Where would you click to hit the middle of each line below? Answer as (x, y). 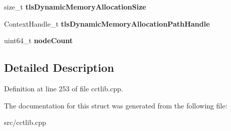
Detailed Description (59, 68)
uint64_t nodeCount (39, 40)
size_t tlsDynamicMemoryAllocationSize (75, 7)
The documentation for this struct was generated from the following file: (116, 105)
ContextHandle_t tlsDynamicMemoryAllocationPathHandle (107, 23)
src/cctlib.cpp (25, 122)
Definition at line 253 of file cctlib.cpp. (64, 88)
